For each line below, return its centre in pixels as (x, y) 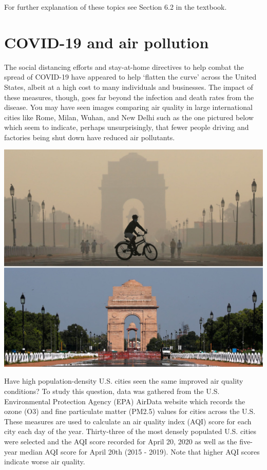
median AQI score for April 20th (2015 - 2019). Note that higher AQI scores (140, 451)
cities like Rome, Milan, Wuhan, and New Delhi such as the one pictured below (129, 117)
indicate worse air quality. (45, 462)
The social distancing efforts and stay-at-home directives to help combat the (124, 67)
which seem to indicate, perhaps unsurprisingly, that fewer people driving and (127, 127)
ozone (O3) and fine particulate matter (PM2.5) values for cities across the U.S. (130, 411)
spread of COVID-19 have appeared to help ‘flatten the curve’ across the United (130, 77)
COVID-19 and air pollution (107, 42)
